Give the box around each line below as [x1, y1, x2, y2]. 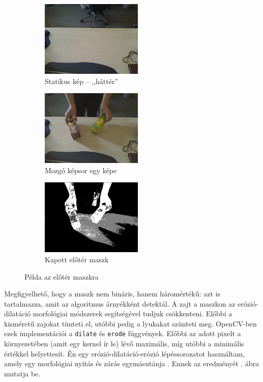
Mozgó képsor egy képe [45, 165, 117, 175]
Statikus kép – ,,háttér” [45, 75, 119, 86]
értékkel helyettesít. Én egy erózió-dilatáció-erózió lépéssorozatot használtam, [4, 348, 245, 359]
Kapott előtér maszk [45, 254, 109, 264]
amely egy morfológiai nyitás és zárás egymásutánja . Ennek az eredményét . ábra [4, 358, 259, 369]
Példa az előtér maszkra [24, 271, 99, 282]
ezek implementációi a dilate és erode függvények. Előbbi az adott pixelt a [4, 328, 241, 339]
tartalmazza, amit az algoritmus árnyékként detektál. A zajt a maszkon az [4, 298, 236, 309]
